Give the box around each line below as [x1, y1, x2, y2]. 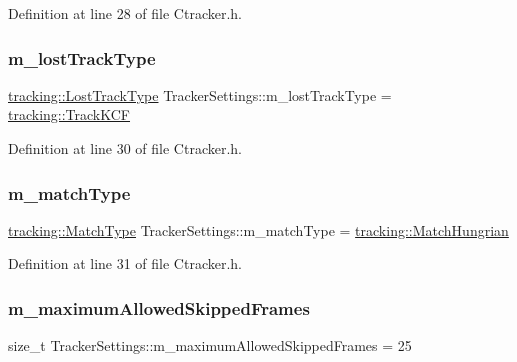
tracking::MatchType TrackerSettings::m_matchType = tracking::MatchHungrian [8, 219, 509, 240]
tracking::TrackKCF [8, 104, 131, 125]
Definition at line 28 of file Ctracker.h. [8, 3, 243, 23]
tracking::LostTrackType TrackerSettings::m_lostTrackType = [8, 84, 392, 105]
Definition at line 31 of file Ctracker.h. [8, 253, 243, 274]
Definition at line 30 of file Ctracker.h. [8, 138, 243, 158]
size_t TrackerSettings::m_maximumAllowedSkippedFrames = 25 [8, 335, 412, 356]
